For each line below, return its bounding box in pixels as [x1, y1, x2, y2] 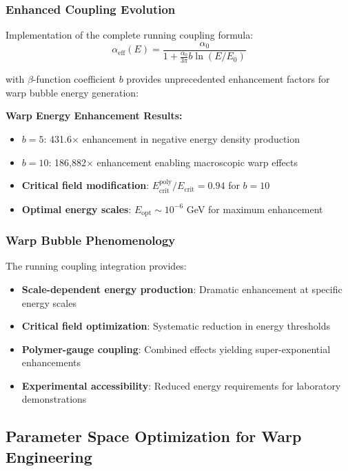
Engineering [6, 445, 92, 467]
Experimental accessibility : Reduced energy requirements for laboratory [21, 378, 341, 392]
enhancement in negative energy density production [82, 132, 300, 146]
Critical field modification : [21, 178, 150, 192]
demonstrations [21, 392, 87, 406]
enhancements [21, 355, 81, 370]
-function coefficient [32, 72, 116, 86]
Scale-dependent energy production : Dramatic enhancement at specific [21, 281, 342, 296]
